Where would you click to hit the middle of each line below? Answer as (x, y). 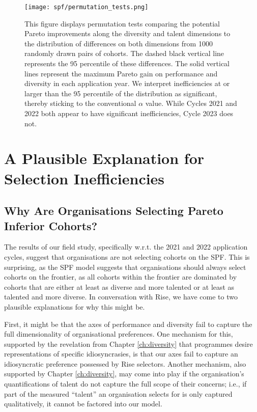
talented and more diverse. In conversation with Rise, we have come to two (121, 297)
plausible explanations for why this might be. (75, 306)
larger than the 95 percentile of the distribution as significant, (121, 93)
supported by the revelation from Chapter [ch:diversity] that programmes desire (128, 344)
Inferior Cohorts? (51, 225)
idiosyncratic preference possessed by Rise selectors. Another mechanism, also (125, 363)
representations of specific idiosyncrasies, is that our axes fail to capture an (121, 354)
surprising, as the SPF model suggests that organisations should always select (125, 267)
